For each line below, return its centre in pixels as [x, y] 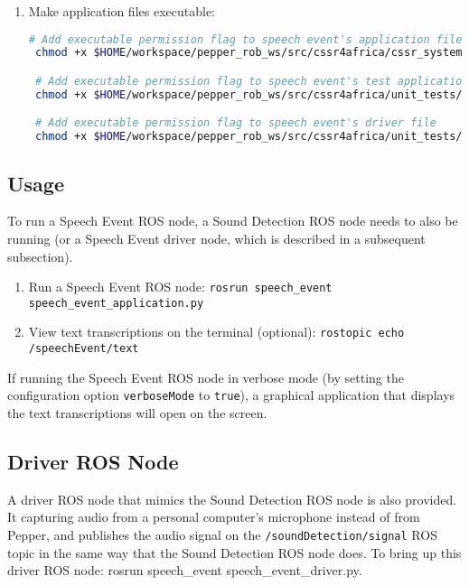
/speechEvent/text [84, 349]
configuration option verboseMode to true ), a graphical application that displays [231, 395]
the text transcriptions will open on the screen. [137, 413]
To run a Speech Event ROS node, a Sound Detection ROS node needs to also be [233, 221]
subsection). [40, 256]
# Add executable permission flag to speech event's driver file [235, 123]
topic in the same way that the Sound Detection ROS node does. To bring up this [234, 552]
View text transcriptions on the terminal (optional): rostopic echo [216, 332]
